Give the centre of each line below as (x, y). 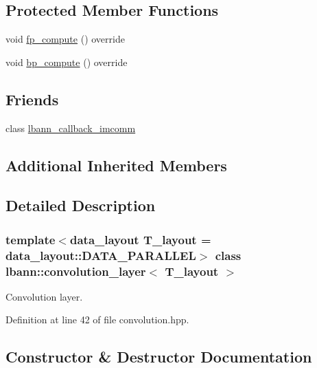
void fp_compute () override (65, 39)
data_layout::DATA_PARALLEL (101, 255)
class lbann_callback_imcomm (71, 128)
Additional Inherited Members (116, 165)
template (31, 239)
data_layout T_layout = (140, 239)
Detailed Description (81, 205)
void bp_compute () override (67, 62)
